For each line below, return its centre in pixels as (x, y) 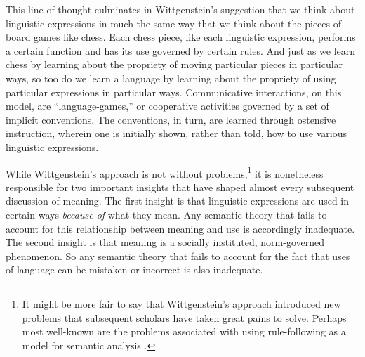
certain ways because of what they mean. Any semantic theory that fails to (166, 214)
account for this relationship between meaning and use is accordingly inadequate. (180, 228)
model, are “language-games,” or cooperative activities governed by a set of (167, 106)
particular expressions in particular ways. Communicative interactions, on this (174, 92)
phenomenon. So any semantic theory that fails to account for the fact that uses (178, 255)
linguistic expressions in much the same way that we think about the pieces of (174, 23)
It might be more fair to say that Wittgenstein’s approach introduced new (181, 303)
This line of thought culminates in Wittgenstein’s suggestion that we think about (180, 9)
